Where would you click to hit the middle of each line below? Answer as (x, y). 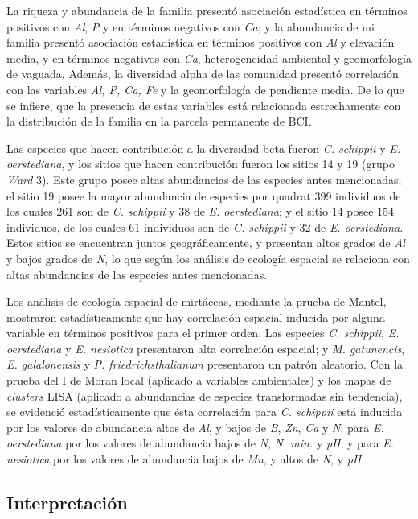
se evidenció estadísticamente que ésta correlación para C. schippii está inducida (205, 412)
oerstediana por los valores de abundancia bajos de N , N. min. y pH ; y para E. (200, 443)
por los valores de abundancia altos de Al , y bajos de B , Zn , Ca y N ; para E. (195, 427)
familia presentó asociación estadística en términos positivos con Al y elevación (201, 42)
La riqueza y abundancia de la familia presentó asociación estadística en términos (207, 10)
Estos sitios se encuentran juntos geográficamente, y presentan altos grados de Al (206, 243)
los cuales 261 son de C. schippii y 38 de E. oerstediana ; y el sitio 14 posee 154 (201, 211)
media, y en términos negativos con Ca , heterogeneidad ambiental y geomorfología (209, 58)
